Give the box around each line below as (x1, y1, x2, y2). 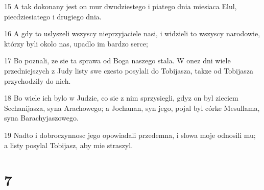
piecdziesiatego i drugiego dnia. (4, 11, 102, 21)
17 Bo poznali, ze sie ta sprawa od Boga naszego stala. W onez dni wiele (4, 55, 231, 66)
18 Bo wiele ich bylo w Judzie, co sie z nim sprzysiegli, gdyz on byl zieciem (4, 92, 238, 103)
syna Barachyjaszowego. (4, 112, 79, 123)
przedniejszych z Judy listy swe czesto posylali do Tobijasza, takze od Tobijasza (4, 65, 254, 76)
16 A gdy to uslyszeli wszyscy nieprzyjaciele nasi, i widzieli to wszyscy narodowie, (4, 28, 260, 39)
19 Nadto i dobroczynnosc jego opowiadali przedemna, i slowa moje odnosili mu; (4, 129, 256, 140)
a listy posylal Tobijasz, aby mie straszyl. (4, 139, 133, 150)
